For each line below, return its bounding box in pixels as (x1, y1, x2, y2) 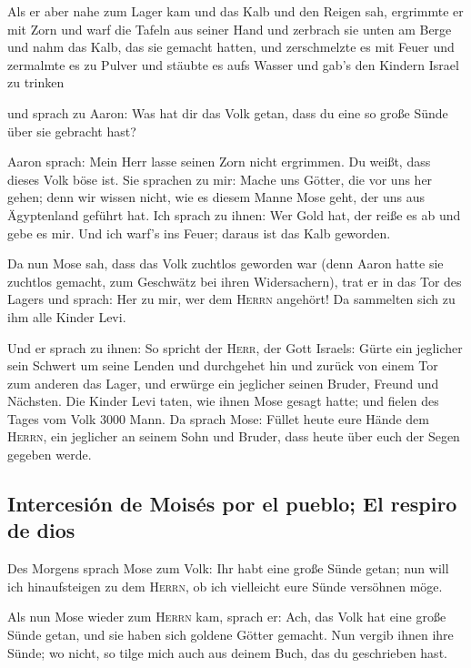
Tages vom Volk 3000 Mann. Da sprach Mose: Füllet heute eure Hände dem (7, 409, 429, 428)
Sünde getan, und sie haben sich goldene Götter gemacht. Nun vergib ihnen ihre (7, 625, 454, 644)
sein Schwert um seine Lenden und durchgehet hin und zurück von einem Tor (7, 356, 438, 375)
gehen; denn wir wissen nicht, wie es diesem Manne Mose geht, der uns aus (7, 187, 426, 207)
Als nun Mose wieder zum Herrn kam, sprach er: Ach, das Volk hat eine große (7, 607, 446, 626)
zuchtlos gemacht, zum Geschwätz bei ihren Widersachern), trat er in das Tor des (7, 271, 462, 290)
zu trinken (7, 73, 65, 92)
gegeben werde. (7, 445, 92, 464)
